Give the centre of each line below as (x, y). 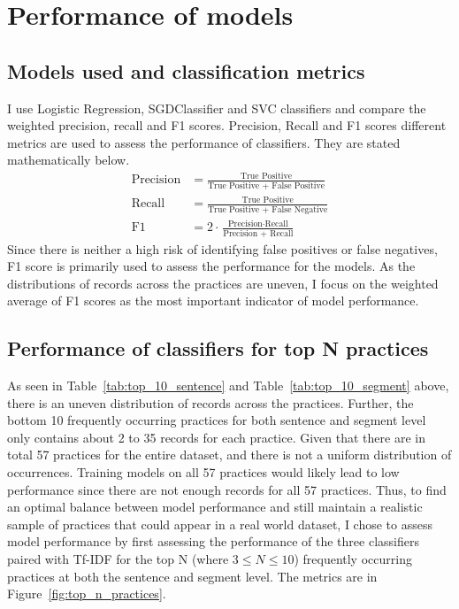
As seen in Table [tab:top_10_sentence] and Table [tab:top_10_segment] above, (228, 385)
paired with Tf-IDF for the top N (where (118, 559)
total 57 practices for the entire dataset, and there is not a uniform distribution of (229, 455)
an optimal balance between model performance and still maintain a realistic (215, 507)
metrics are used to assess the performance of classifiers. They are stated (204, 142)
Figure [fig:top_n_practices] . (87, 594)
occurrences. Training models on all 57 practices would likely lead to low (203, 472)
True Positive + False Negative (268, 209)
